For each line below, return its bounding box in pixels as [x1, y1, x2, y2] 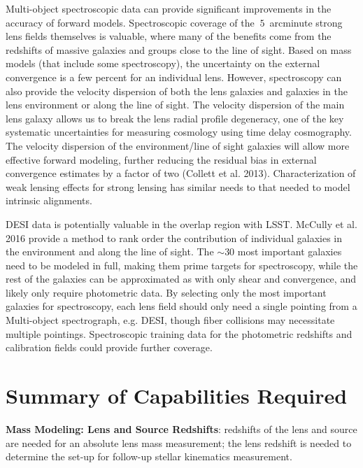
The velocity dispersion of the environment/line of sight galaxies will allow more [6, 138, 350, 153]
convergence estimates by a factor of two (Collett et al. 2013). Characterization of [6, 166, 356, 180]
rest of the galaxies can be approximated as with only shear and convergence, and [6, 271, 356, 286]
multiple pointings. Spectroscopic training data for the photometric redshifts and [6, 326, 353, 341]
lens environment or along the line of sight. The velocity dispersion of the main [6, 97, 345, 112]
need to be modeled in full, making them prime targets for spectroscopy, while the [6, 257, 358, 272]
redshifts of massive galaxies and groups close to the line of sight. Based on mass [6, 42, 352, 57]
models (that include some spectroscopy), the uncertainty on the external [6, 56, 320, 71]
